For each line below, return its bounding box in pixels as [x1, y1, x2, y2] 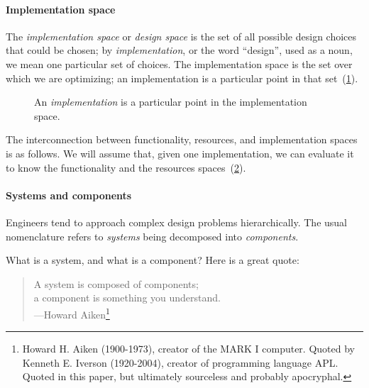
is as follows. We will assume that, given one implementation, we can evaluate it [6, 145, 354, 160]
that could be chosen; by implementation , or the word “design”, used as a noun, [6, 43, 353, 57]
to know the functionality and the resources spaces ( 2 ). [6, 160, 246, 174]
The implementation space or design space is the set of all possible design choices [6, 28, 357, 43]
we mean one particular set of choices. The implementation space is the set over [6, 56, 353, 71]
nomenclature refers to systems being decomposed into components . [6, 228, 299, 243]
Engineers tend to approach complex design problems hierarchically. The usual [6, 214, 347, 229]
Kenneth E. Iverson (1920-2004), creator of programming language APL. [22, 355, 338, 370]
